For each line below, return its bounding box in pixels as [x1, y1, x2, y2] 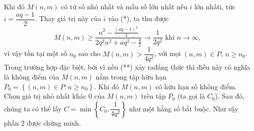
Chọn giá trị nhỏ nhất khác [4, 91, 86, 101]
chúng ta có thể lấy [4, 103, 62, 113]
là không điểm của [4, 72, 59, 82]
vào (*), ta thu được [108, 13, 169, 24]
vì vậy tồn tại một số [4, 48, 67, 58]
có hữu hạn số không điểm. [155, 81, 237, 91]
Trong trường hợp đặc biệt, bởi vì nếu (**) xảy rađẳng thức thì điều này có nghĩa [4, 62, 251, 72]
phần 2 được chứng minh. [4, 117, 81, 128]
